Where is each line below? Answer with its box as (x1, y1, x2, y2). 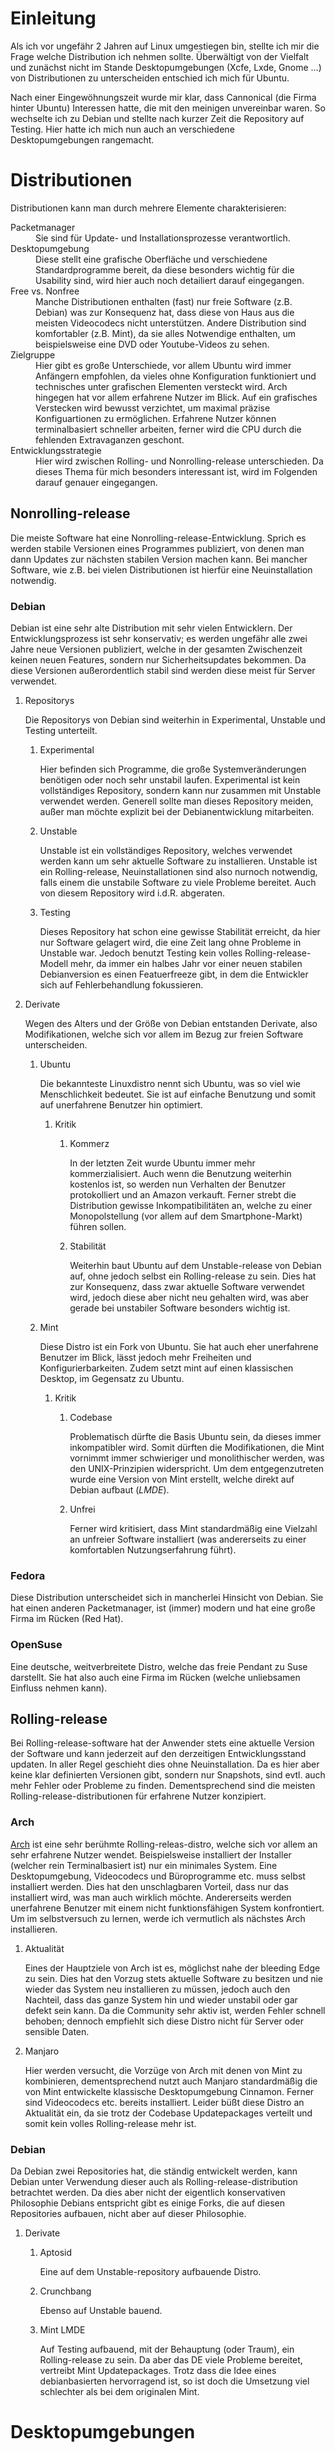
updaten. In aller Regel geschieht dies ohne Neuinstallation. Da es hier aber (10, 1758, 320, 1771)
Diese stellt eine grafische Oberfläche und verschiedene (35, 253, 268, 265)
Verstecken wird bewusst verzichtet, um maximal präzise (35, 402, 271, 414)
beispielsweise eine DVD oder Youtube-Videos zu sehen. (35, 338, 270, 350)
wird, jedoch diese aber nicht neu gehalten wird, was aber (69, 1291, 310, 1303)
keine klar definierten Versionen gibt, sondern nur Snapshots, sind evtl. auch (10, 1769, 326, 1781)
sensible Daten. (24, 2025, 90, 2037)
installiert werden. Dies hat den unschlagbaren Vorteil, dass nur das (10, 1880, 289, 1892)
